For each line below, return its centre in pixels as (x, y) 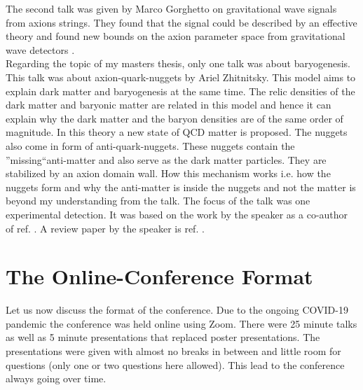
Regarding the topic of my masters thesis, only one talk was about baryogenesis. (178, 63)
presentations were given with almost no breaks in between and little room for (173, 351)
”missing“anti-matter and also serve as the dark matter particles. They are (166, 159)
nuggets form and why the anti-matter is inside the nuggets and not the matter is (181, 187)
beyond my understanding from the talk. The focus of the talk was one (158, 201)
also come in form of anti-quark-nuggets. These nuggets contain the (150, 145)
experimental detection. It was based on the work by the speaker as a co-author (177, 214)
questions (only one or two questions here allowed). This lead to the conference (175, 364)
